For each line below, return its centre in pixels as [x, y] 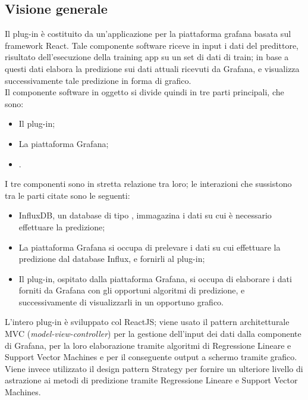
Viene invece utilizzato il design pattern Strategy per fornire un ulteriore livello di [154, 368]
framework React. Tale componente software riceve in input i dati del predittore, [152, 45]
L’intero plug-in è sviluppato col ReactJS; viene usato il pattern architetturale [147, 322]
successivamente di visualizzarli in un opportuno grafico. [121, 301]
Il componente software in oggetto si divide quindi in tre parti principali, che [144, 92]
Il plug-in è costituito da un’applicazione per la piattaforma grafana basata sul [148, 34]
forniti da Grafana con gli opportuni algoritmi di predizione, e [132, 290]
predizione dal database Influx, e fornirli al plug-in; [112, 259]
